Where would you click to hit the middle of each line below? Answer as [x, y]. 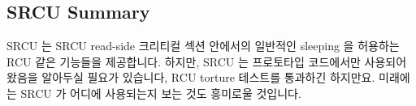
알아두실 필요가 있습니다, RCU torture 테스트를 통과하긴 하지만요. [208, 77]
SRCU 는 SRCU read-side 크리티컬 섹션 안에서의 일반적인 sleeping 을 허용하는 [203, 46]
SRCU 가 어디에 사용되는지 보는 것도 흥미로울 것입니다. [161, 93]
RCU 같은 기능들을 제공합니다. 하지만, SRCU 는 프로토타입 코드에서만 [184, 61]
